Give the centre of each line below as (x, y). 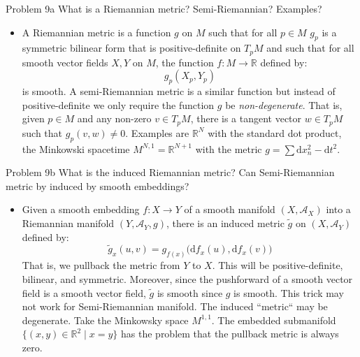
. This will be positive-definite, (278, 265)
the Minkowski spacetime (76, 148)
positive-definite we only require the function (118, 104)
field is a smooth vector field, (84, 292)
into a (338, 209)
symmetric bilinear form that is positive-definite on (131, 48)
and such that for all (310, 48)
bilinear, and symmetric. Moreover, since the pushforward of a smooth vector (187, 278)
